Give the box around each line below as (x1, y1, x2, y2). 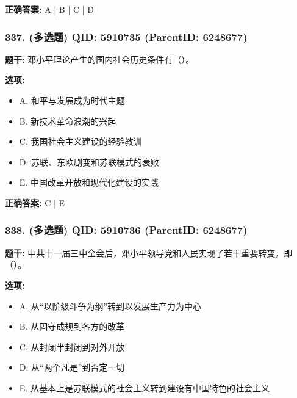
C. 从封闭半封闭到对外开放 (19, 340, 125, 353)
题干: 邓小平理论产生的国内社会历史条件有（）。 (5, 52, 195, 65)
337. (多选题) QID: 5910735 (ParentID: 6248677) (5, 29, 248, 44)
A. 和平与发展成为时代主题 (19, 94, 125, 106)
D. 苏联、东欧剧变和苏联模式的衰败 (19, 155, 160, 168)
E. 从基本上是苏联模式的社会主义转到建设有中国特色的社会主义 (19, 381, 270, 394)
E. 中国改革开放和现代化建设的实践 (19, 176, 159, 189)
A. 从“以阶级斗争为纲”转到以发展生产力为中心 (19, 299, 202, 312)
